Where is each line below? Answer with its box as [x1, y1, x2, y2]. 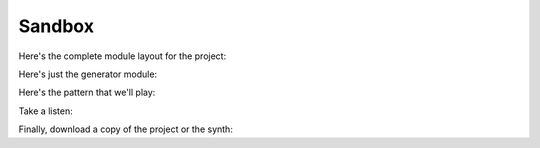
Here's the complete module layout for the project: [18, 50, 227, 62]
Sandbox [18, 15, 95, 37]
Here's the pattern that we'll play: [18, 86, 156, 99]
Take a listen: [18, 105, 74, 117]
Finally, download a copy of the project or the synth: [18, 123, 234, 135]
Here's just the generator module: [18, 68, 158, 80]
